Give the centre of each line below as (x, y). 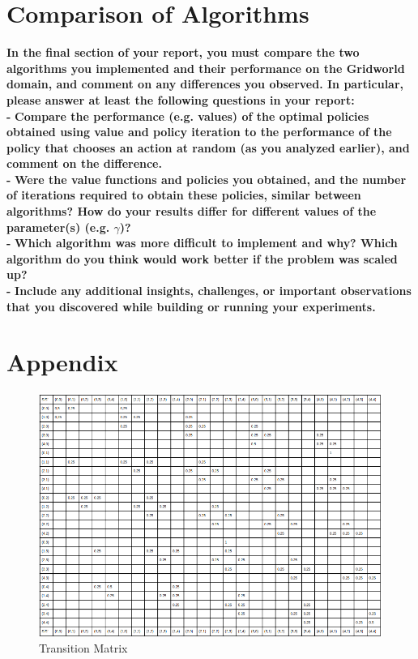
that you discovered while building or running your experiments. (191, 306)
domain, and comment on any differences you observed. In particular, (205, 84)
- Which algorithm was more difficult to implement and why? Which (202, 243)
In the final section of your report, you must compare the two (183, 52)
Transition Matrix (83, 648)
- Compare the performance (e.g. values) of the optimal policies (188, 116)
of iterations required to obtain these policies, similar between (184, 195)
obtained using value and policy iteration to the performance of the (199, 132)
